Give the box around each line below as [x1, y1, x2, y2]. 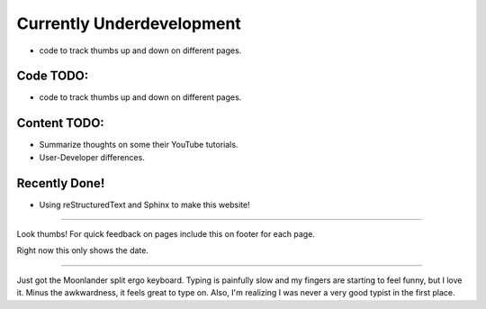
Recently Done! [16, 176, 105, 191]
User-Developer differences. [39, 151, 146, 162]
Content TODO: [16, 115, 105, 131]
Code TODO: [16, 68, 89, 84]
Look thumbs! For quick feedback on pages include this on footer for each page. [16, 229, 315, 240]
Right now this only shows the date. [16, 245, 148, 256]
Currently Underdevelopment [16, 14, 242, 33]
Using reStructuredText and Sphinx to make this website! [39, 199, 251, 210]
